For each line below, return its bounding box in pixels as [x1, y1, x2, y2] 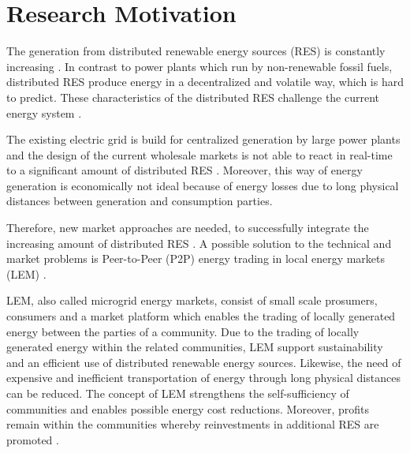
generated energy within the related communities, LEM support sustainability [6, 339, 383, 355]
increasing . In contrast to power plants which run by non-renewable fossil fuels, [6, 58, 393, 74]
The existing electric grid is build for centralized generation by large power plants [6, 131, 401, 148]
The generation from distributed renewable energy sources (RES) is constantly [6, 43, 386, 59]
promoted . [6, 431, 59, 447]
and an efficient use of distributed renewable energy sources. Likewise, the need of [6, 354, 401, 370]
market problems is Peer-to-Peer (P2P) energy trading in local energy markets [6, 250, 386, 267]
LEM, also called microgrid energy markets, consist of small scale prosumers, [6, 292, 378, 309]
